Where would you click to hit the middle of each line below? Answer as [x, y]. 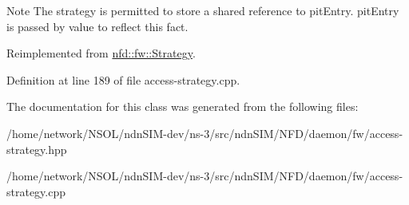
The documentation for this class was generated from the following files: [183, 106]
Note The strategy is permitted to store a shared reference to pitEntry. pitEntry [203, 10]
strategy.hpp [37, 149]
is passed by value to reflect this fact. [97, 26]
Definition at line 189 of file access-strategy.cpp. [123, 79]
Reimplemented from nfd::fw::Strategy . [101, 53]
